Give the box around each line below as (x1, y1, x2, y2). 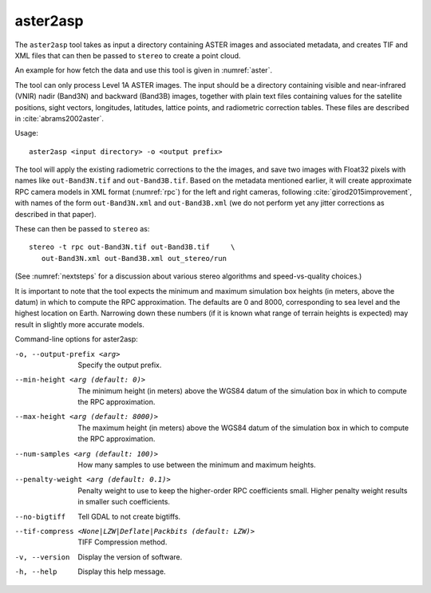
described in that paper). (14, 209, 97, 219)
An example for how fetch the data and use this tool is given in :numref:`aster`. (14, 65, 273, 75)
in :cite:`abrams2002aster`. (14, 113, 104, 123)
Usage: (14, 128, 39, 138)
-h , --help (14, 567, 57, 576)
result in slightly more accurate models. (14, 319, 145, 329)
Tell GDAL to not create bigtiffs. (77, 512, 181, 521)
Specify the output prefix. (77, 360, 162, 370)
